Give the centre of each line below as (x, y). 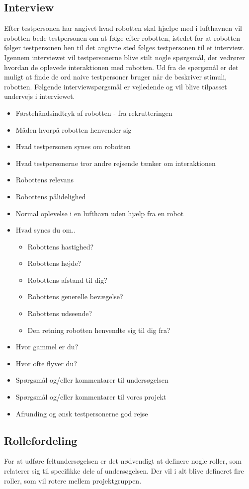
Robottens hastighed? (61, 246)
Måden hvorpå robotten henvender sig (74, 129)
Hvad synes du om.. (46, 230)
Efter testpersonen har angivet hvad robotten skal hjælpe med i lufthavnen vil (123, 28)
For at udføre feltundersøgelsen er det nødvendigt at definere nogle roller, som (123, 461)
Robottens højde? (54, 263)
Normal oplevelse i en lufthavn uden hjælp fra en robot (100, 213)
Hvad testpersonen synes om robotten (73, 146)
